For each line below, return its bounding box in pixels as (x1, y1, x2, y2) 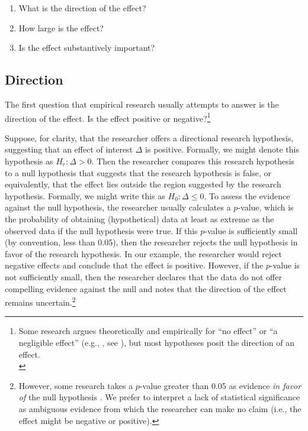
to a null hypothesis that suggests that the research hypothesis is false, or (5, 166, 272, 179)
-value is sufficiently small (204, 224, 298, 236)
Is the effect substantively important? (18, 41, 155, 54)
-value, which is (238, 201, 294, 213)
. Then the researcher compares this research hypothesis (91, 155, 295, 167)
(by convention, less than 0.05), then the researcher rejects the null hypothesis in (5, 236, 298, 248)
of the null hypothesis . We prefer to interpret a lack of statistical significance (18, 391, 300, 403)
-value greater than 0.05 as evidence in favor (139, 379, 301, 391)
